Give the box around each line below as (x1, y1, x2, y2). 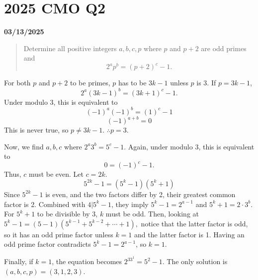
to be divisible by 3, (37, 209, 98, 219)
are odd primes (201, 43, 247, 53)
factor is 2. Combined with (4, 199, 86, 209)
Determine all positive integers (23, 43, 117, 53)
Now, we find (4, 141, 44, 151)
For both (4, 77, 31, 88)
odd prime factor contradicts (4, 239, 91, 249)
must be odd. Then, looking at (105, 209, 199, 219)
